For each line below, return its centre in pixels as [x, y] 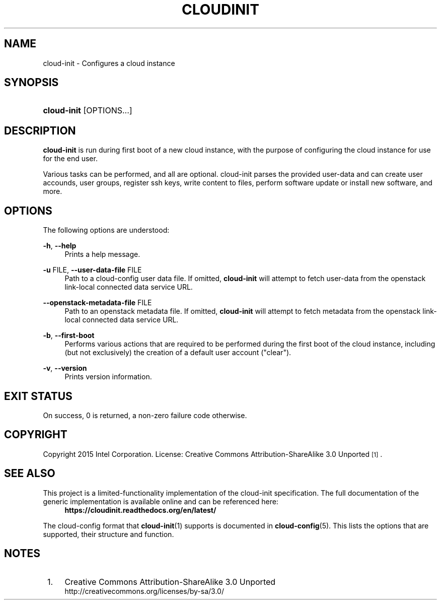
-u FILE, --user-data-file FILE [92, 270]
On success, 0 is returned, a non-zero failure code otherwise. [145, 415]
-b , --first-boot [69, 335]
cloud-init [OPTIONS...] [88, 111]
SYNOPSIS [31, 83]
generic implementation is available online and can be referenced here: [161, 501]
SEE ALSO [30, 474]
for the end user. [70, 159]
